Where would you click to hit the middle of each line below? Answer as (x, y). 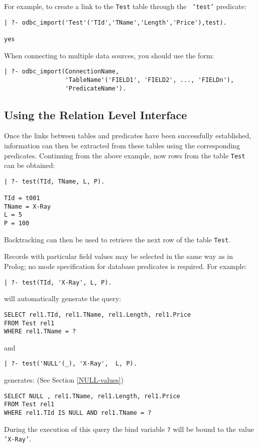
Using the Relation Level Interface (96, 114)
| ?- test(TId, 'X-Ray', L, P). (58, 282)
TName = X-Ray (28, 206)
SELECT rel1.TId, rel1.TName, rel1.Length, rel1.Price (98, 315)
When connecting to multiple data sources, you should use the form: (109, 55)
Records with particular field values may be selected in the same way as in (119, 256)
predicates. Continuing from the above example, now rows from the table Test (125, 155)
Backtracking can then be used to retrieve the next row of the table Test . (117, 239)
